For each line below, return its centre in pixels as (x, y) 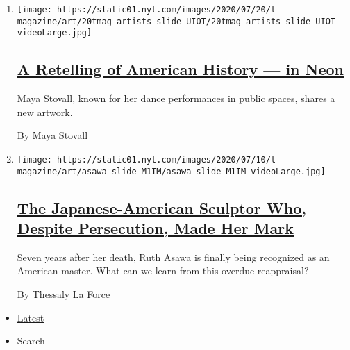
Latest (31, 317)
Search (31, 341)
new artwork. (45, 111)
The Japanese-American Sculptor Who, (161, 207)
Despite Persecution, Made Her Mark (155, 228)
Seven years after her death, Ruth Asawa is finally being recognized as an (173, 257)
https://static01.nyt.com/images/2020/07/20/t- (169, 10)
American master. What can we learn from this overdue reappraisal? (163, 270)
